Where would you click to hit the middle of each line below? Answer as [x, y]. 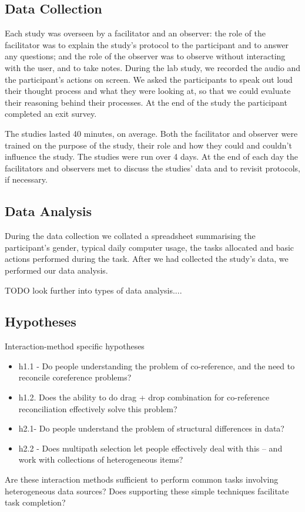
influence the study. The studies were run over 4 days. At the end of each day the [151, 156]
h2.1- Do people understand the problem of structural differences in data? [151, 428]
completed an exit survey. [51, 114]
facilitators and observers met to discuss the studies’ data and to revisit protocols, [153, 168]
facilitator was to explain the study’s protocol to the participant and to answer [147, 44]
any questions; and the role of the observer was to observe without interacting [145, 56]
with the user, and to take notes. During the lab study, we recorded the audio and [153, 67]
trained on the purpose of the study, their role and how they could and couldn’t [148, 145]
